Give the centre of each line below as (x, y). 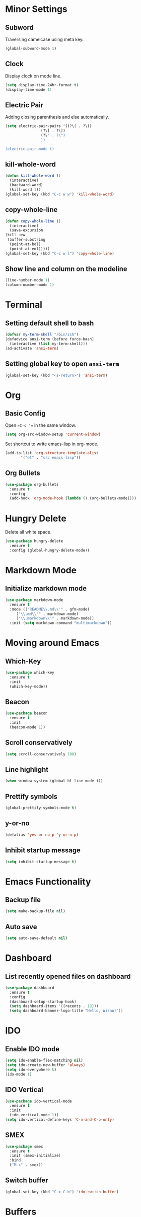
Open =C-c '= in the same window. (41, 425)
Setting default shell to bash (50, 323)
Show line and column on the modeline (66, 269)
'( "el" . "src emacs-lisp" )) (51, 458)
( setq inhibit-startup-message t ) (41, 862)
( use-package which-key (30, 673)
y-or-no (17, 823)
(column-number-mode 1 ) (30, 285)
